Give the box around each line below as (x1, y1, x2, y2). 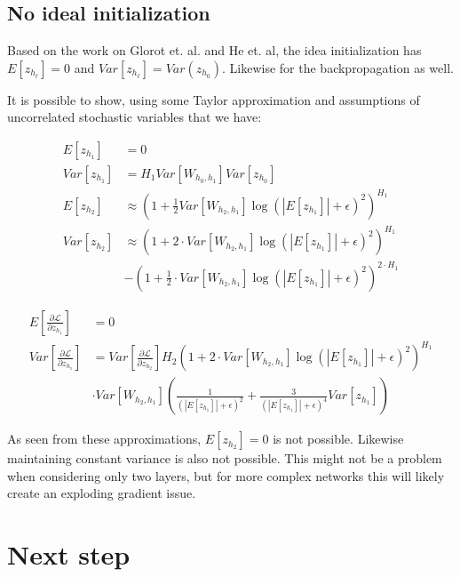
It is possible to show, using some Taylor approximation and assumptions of (7, 90, 420, 108)
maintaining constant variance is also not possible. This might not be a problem (7, 449, 442, 468)
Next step (7, 536, 131, 573)
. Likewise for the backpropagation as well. (222, 58, 454, 76)
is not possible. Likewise (273, 429, 404, 448)
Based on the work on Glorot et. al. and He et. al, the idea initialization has (7, 41, 422, 60)
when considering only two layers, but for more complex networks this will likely (7, 466, 445, 485)
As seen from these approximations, (7, 429, 202, 448)
